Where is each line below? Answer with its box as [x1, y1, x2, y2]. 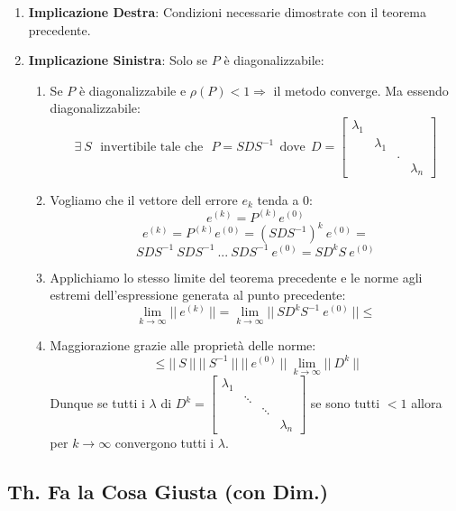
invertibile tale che [100, 141, 204, 154]
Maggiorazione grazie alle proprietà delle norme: [50, 336, 316, 355]
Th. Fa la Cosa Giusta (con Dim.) [7, 478, 329, 506]
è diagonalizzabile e [78, 80, 187, 99]
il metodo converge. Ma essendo [273, 80, 449, 99]
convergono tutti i [114, 433, 214, 452]
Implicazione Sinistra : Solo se [28, 51, 208, 70]
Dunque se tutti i [50, 394, 145, 413]
